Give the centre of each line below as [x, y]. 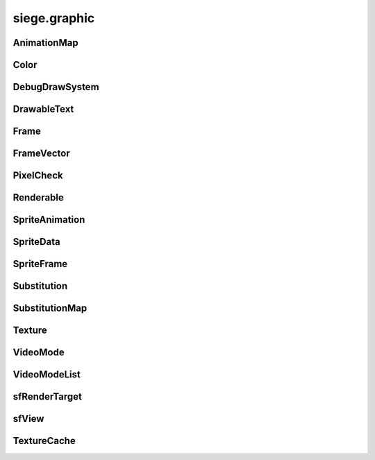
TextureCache [44, 441]
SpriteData [36, 242]
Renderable [38, 198]
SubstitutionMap [50, 308]
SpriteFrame [40, 264]
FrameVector [41, 154]
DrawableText [43, 109]
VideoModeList [47, 375]
